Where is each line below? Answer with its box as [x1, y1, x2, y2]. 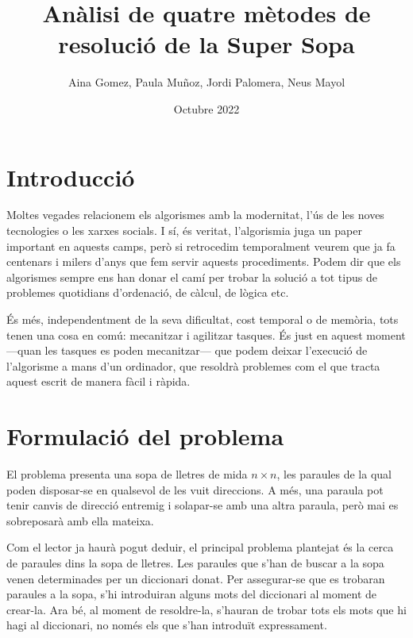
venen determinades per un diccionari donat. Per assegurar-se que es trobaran [6, 570, 385, 586]
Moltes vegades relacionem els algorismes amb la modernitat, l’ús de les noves [6, 206, 384, 223]
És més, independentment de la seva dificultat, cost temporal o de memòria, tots [6, 311, 399, 327]
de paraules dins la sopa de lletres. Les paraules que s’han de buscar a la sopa [6, 555, 384, 571]
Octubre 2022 [173, 100, 240, 117]
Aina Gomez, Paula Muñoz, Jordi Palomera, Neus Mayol [68, 74, 345, 90]
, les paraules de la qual [276, 466, 392, 482]
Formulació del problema [6, 420, 284, 452]
